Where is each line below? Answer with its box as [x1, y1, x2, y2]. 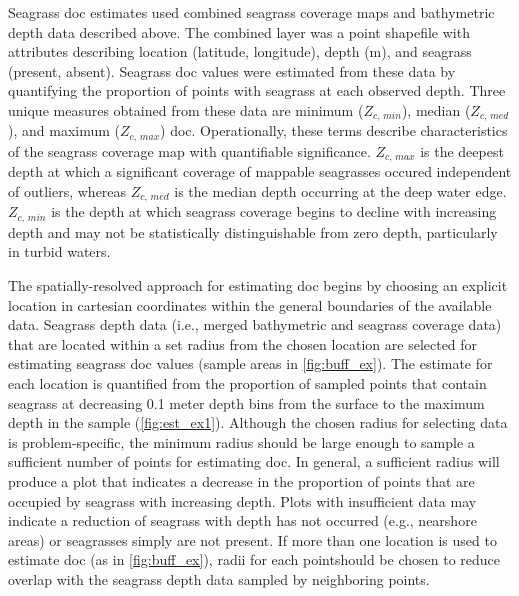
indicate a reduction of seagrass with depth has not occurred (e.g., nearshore [8, 510, 477, 531]
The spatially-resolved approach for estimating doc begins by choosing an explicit [8, 275, 508, 296]
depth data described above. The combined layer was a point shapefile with [8, 21, 470, 42]
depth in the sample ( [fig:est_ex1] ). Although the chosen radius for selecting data [8, 412, 508, 433]
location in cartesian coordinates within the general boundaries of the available [8, 294, 492, 315]
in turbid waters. [8, 241, 111, 262]
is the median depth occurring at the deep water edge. [174, 180, 507, 201]
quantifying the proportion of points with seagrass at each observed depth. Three [8, 80, 506, 101]
